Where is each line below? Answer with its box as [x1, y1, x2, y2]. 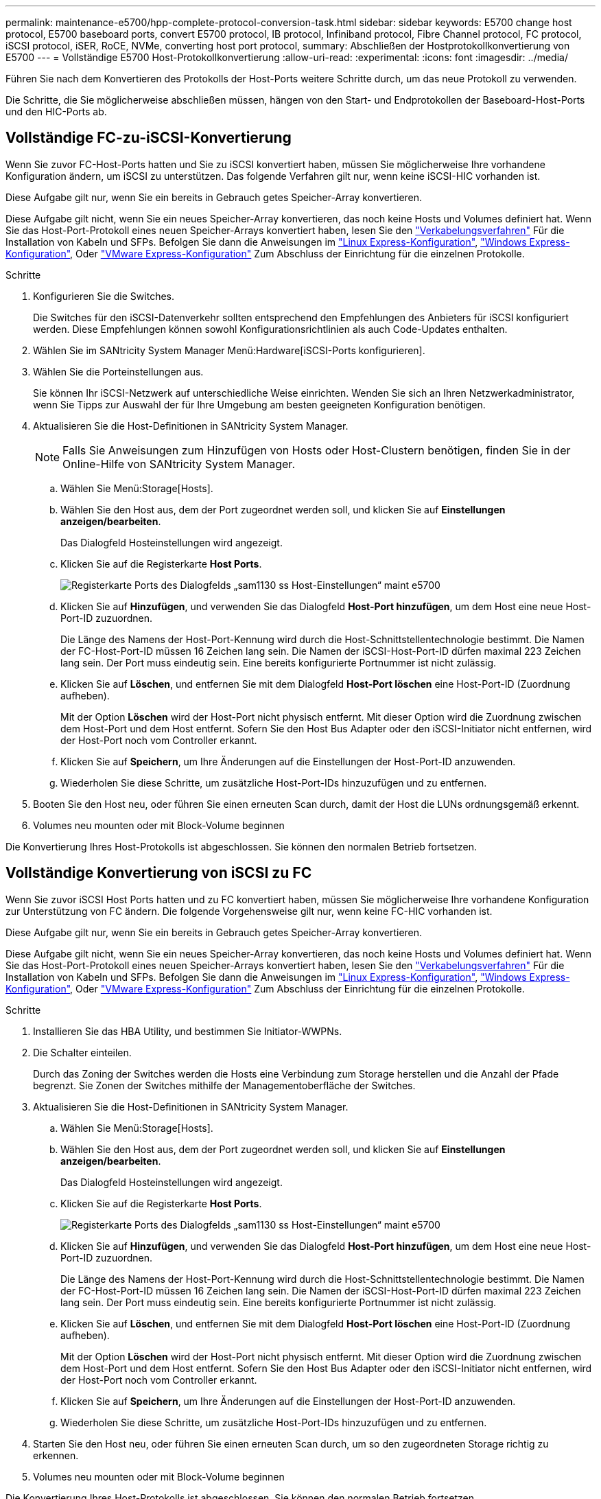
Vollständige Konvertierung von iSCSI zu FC [5, 864, 312, 882]
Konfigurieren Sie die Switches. [33, 290, 174, 302]
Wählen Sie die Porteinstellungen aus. [33, 365, 204, 377]
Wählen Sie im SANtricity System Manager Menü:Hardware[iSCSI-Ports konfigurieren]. [33, 344, 425, 356]
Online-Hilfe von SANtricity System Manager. [62, 456, 295, 471]
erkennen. [33, 1449, 79, 1461]
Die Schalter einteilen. [33, 1046, 132, 1058]
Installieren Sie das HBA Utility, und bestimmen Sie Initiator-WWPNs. [33, 1025, 342, 1037]
